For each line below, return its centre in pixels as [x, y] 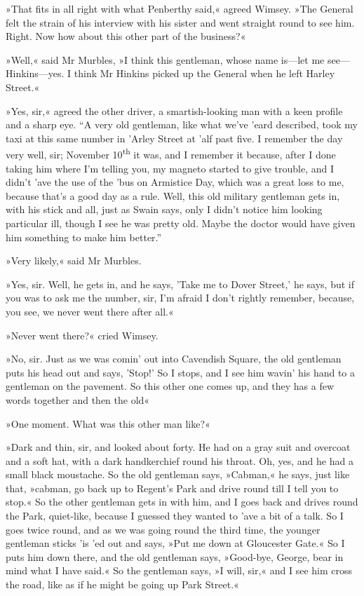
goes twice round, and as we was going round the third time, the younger [163, 529]
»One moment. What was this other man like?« [108, 423]
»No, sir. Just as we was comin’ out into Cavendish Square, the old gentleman [174, 359]
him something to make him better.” [84, 237]
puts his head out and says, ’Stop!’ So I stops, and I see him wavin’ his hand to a [181, 372]
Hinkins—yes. [35, 73]
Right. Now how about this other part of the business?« [126, 36]
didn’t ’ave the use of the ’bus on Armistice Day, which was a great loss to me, [175, 182]
